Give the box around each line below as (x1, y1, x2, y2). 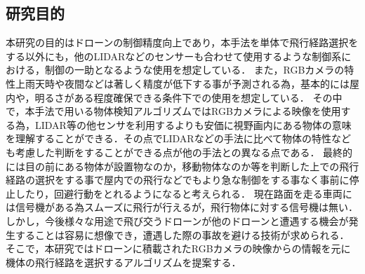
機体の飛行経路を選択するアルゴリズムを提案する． (6, 254, 241, 269)
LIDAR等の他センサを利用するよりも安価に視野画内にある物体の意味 (34, 117, 352, 132)
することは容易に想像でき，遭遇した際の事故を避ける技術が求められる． (15, 227, 350, 242)
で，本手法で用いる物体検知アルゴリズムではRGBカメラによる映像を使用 (6, 104, 341, 118)
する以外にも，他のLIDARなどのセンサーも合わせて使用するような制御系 (6, 48, 342, 63)
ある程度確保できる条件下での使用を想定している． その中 (74, 90, 343, 104)
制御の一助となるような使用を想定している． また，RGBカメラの (44, 62, 345, 77)
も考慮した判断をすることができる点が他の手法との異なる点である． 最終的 (6, 144, 353, 159)
